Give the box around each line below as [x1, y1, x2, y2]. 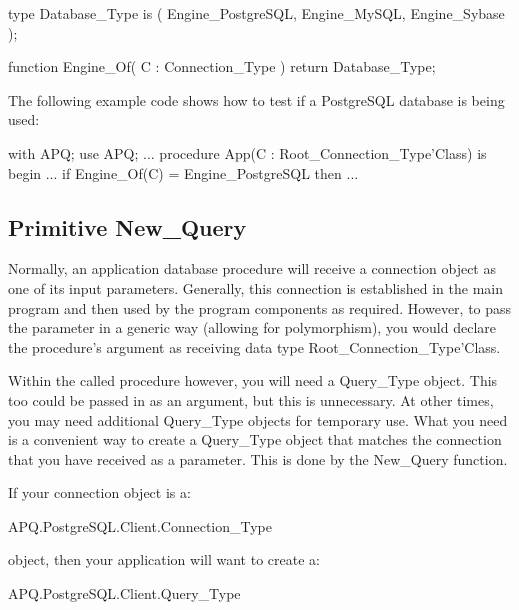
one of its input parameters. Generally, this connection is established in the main [8, 277, 503, 298]
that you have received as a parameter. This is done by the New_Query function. [8, 448, 508, 469]
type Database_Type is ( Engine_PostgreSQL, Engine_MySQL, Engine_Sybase [8, 3, 505, 23]
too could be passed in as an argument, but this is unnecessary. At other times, [8, 389, 494, 410]
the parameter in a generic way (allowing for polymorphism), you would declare [8, 317, 496, 338]
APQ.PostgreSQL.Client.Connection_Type [8, 515, 273, 536]
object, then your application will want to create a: [8, 549, 320, 570]
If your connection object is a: [8, 482, 191, 503]
